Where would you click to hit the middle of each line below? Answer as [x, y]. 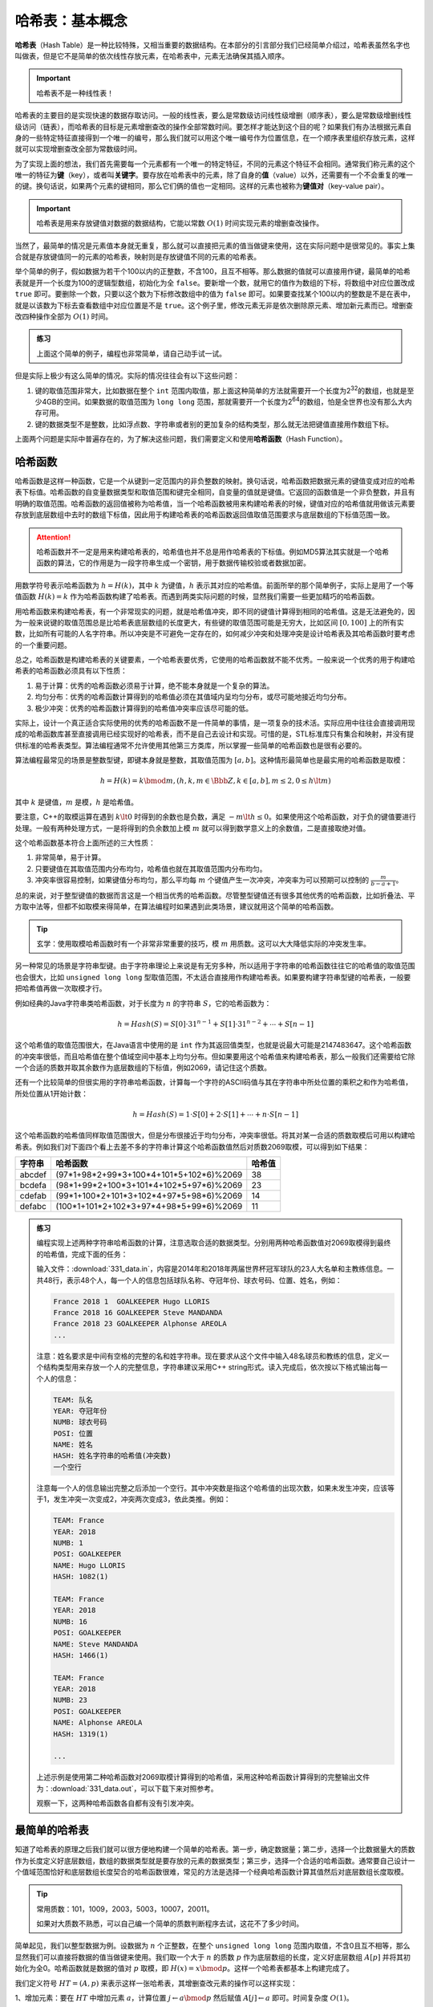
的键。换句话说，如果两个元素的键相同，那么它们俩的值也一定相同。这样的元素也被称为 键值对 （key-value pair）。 [202, 186]
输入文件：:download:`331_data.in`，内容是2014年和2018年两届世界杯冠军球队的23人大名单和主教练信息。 [212, 1269]
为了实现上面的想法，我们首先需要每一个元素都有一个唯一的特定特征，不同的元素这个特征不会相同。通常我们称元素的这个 [215, 164]
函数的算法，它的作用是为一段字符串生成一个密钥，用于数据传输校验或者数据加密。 [173, 563]
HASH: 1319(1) [81, 1734]
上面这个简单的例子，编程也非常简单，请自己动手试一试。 [131, 353]
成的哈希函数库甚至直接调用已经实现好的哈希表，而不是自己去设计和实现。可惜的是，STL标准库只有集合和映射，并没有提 [214, 734]
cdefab [33, 1196]
